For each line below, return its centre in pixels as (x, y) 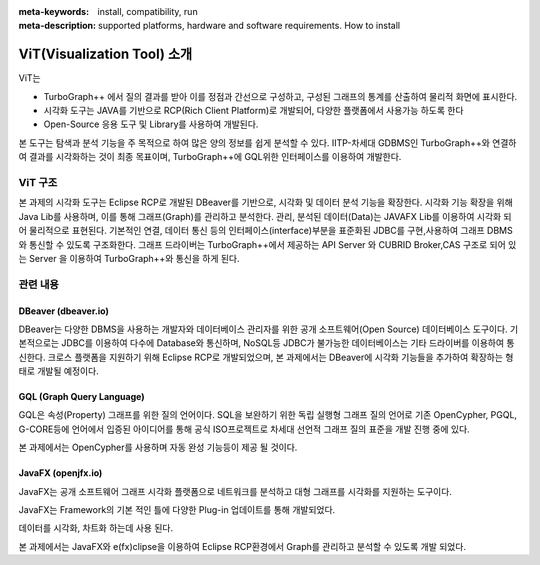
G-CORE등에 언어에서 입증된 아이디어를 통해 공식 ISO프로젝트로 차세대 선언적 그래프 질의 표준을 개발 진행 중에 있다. (244, 429)
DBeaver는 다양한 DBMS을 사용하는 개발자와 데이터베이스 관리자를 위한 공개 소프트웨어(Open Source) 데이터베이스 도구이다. (263, 329)
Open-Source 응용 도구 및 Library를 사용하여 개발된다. (151, 124)
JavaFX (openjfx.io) (60, 473)
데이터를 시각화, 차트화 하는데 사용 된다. (96, 528)
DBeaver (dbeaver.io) (63, 311)
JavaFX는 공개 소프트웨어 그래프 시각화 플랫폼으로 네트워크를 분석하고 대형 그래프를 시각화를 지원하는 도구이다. (235, 491)
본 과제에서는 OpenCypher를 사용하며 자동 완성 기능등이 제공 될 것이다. (158, 447)
